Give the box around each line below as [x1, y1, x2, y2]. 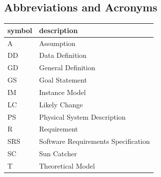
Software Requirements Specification [39, 136, 150, 146]
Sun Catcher [39, 148, 77, 159]
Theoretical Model [39, 160, 95, 171]
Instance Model [39, 87, 86, 97]
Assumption [39, 38, 76, 48]
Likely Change [39, 99, 83, 109]
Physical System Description [39, 111, 126, 122]
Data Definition [39, 50, 87, 60]
